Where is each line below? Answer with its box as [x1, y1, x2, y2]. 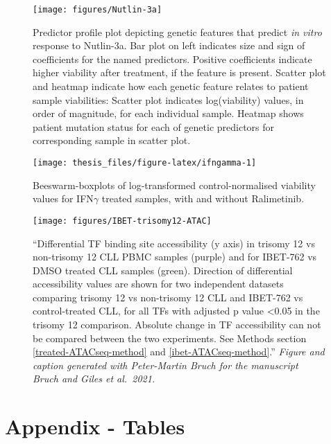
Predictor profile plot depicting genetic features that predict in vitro [33, 24, 322, 39]
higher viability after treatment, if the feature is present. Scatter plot [33, 65, 326, 80]
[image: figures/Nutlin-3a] [33, 5, 162, 15]
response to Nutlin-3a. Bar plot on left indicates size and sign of [33, 38, 305, 53]
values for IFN [33, 191, 94, 206]
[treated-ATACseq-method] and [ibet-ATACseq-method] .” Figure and [33, 344, 325, 359]
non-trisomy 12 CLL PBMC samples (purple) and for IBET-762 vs [33, 249, 317, 264]
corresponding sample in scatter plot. [33, 133, 191, 148]
